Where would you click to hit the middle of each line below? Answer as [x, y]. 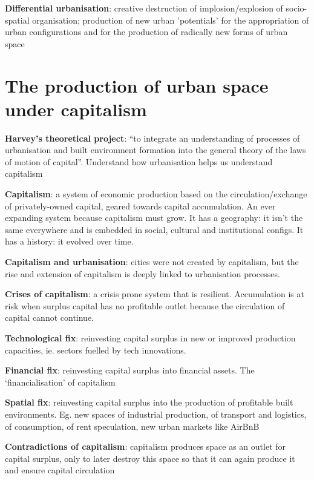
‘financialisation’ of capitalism [60, 382]
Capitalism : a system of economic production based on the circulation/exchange [156, 194]
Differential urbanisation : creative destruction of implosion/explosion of [144, 8]
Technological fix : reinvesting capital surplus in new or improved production [150, 338]
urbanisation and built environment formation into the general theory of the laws [155, 150]
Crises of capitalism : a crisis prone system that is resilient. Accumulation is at [155, 294]
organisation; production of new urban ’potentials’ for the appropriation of [171, 20]
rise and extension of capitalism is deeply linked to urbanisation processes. [142, 273]
